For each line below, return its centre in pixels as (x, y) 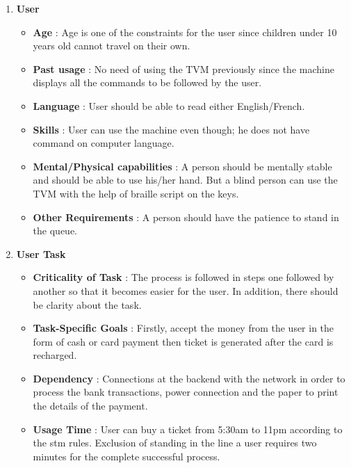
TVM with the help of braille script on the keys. (136, 193)
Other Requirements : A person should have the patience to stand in (186, 217)
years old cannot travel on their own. (112, 46)
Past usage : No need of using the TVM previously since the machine (183, 68)
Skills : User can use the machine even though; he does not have (171, 129)
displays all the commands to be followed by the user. (147, 82)
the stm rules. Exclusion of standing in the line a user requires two (175, 443)
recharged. (55, 355)
